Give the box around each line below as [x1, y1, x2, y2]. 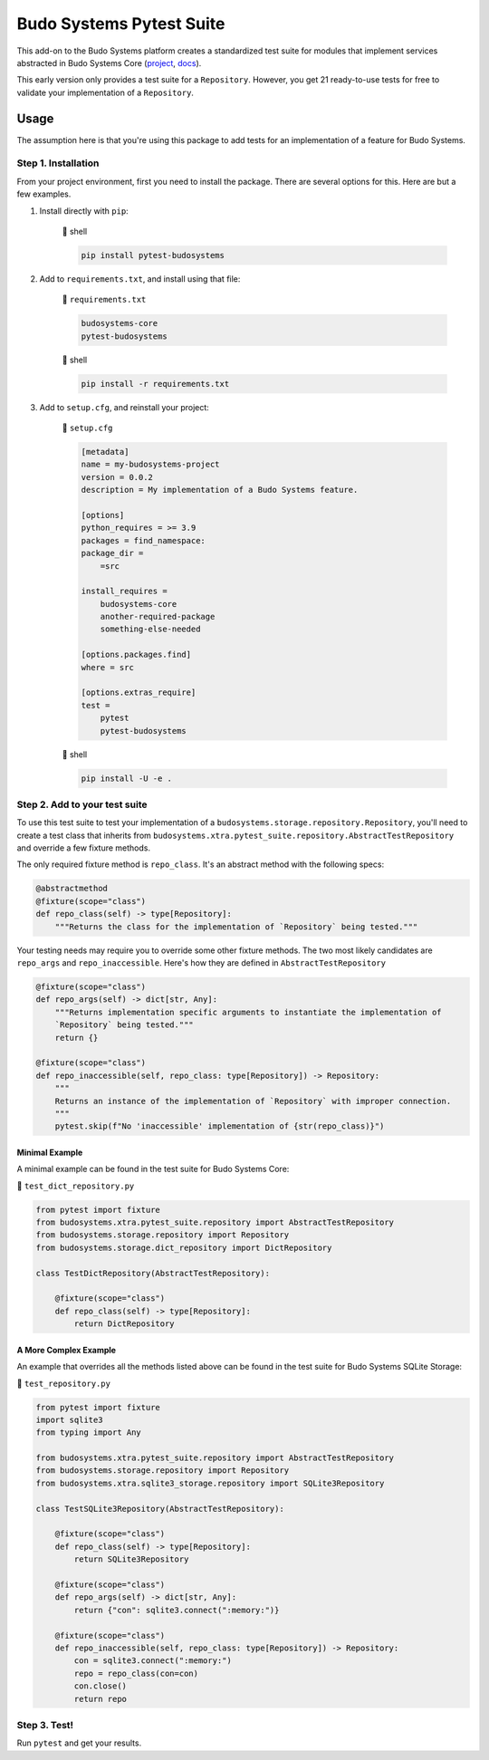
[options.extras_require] [81, 688, 197, 697]
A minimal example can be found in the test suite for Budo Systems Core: [16, 1164, 290, 1175]
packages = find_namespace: [81, 535, 206, 545]
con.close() [73, 1681, 127, 1691]
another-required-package [100, 611, 216, 622]
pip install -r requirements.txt [81, 379, 230, 389]
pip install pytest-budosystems [81, 250, 225, 260]
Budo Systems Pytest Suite [16, 14, 225, 34]
